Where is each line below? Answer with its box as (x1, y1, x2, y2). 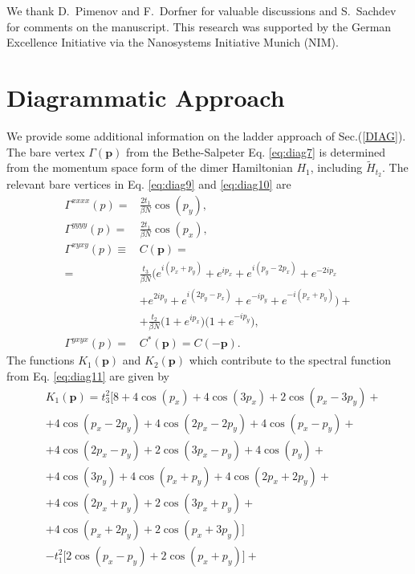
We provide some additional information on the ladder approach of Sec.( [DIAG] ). (6, 127, 406, 144)
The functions (6, 352, 75, 368)
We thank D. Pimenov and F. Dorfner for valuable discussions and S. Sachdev (6, 2, 397, 18)
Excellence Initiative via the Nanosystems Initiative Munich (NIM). (6, 34, 339, 51)
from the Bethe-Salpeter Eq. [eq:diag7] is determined (126, 143, 386, 160)
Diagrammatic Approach (6, 80, 285, 113)
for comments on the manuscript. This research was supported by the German (6, 18, 392, 35)
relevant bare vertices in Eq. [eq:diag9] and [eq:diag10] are (6, 176, 291, 193)
